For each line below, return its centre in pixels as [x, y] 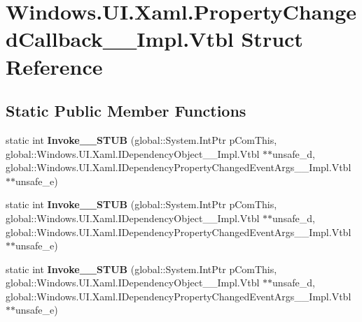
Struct [272, 39]
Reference [54, 66]
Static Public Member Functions [126, 111]
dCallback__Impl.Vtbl [120, 39]
